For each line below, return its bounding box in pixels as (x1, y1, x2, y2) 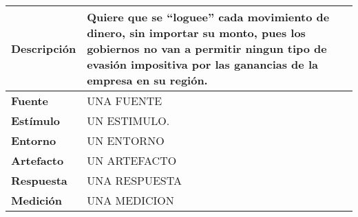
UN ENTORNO (87, 133, 165, 148)
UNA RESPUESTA (87, 172, 182, 188)
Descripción (11, 41, 76, 56)
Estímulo (11, 113, 60, 128)
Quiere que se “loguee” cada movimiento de (87, 9, 330, 25)
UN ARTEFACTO (87, 152, 177, 168)
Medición (11, 192, 62, 208)
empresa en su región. (87, 72, 208, 88)
